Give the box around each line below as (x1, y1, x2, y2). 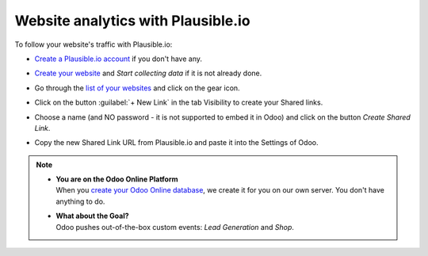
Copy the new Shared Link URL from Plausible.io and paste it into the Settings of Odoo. (34, 138, 319, 147)
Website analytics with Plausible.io (14, 12, 250, 29)
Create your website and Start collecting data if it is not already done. (34, 68, 262, 78)
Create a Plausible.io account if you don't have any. (34, 54, 202, 63)
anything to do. (55, 197, 105, 206)
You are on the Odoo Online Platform (55, 174, 178, 184)
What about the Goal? (55, 211, 130, 221)
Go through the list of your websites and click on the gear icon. (34, 83, 241, 93)
